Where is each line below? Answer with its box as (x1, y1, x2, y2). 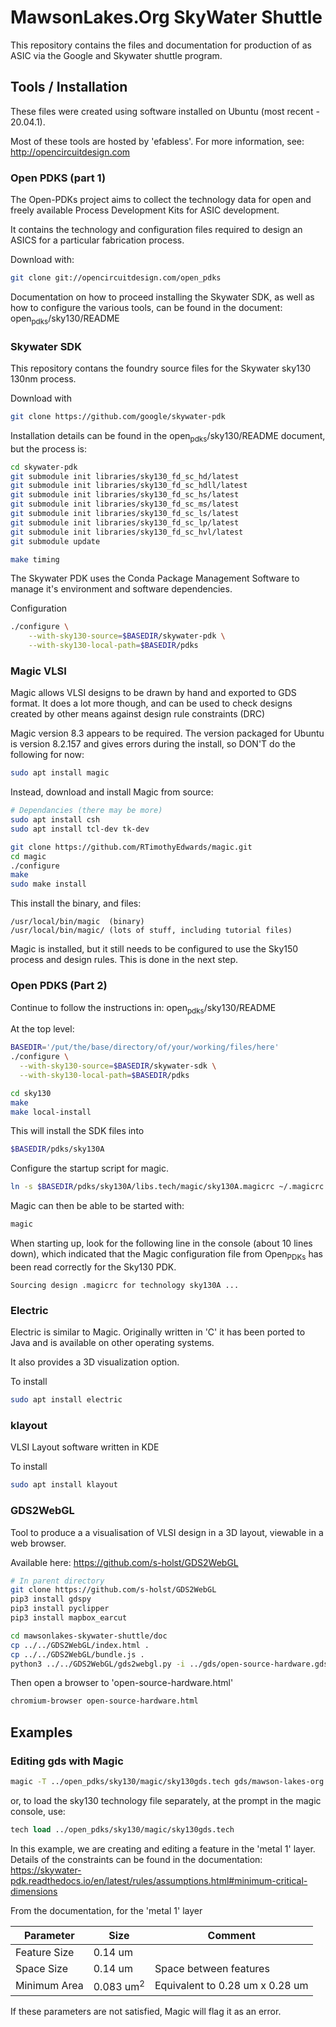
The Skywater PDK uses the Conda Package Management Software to (10, 572, 300, 585)
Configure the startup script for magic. (10, 1162, 169, 1175)
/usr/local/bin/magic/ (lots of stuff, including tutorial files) (10, 926, 293, 936)
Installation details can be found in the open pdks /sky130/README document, (10, 429, 326, 444)
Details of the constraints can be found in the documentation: (10, 1853, 263, 1865)
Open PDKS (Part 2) (10, 979, 108, 993)
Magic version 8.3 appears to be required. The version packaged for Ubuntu (10, 727, 325, 740)
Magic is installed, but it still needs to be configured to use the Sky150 (10, 943, 299, 955)
